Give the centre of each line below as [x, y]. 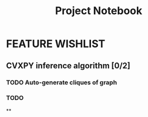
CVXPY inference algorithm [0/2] [68, 66]
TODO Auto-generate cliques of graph [62, 82]
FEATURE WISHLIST [56, 44]
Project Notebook [99, 11]
